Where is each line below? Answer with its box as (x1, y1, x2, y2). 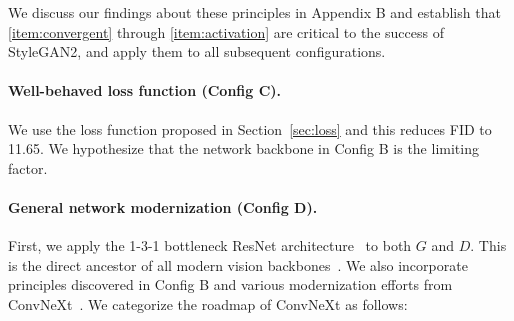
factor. (8, 157, 48, 178)
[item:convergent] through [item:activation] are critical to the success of (8, 21, 444, 42)
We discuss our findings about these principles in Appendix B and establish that (8, 2, 501, 22)
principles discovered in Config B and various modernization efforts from (8, 274, 453, 295)
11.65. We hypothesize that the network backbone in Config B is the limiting (8, 138, 479, 159)
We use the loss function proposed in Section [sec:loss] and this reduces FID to (8, 118, 492, 139)
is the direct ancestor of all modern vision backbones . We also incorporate (8, 254, 468, 275)
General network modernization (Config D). (8, 196, 318, 217)
